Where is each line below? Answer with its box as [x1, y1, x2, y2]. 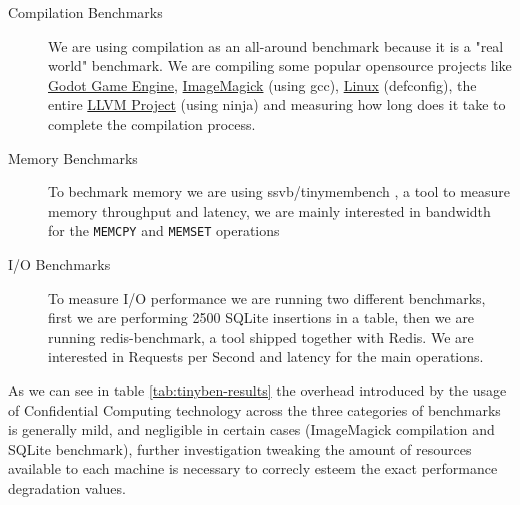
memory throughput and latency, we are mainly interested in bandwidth [48, 200, 491, 221]
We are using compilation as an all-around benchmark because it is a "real [48, 35, 504, 56]
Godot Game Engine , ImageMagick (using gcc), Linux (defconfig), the [48, 74, 477, 95]
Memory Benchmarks [8, 147, 138, 168]
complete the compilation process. [48, 113, 256, 134]
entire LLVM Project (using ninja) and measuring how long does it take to [48, 94, 506, 115]
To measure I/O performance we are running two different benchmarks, [48, 287, 486, 308]
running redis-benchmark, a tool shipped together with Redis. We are [48, 326, 474, 347]
